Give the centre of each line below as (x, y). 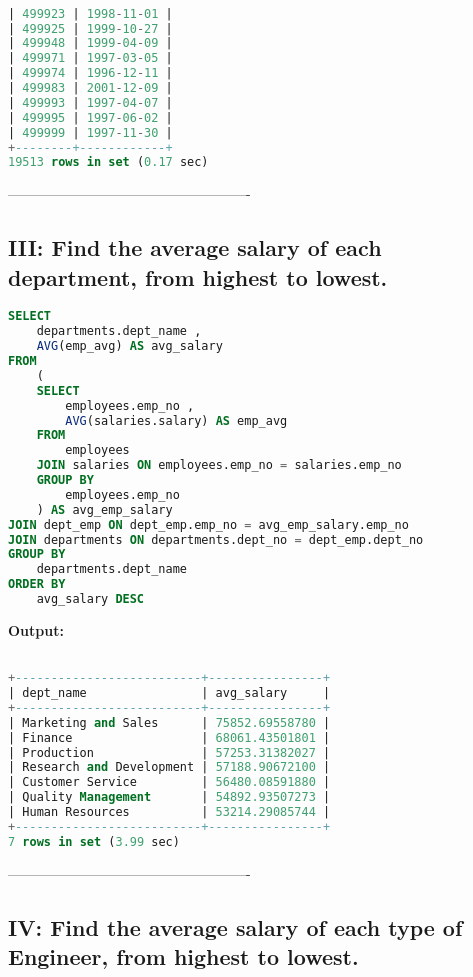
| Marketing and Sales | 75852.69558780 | (169, 722)
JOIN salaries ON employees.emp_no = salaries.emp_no (219, 465)
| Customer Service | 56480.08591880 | (169, 782)
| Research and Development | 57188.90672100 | (169, 767)
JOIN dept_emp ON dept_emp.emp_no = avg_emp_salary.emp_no (208, 524)
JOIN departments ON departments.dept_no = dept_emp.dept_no (216, 539)
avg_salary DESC (90, 599)
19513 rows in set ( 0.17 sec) (108, 162)
